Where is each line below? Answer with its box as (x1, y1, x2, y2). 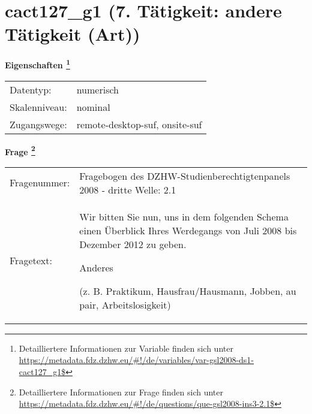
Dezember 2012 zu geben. (79, 237, 187, 251)
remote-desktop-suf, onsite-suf (76, 117, 202, 131)
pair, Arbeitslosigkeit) (79, 297, 171, 312)
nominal (76, 99, 110, 114)
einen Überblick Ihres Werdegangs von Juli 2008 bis (79, 223, 297, 237)
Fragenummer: (10, 176, 70, 190)
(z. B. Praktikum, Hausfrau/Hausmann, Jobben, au (79, 283, 296, 298)
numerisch (76, 82, 119, 96)
